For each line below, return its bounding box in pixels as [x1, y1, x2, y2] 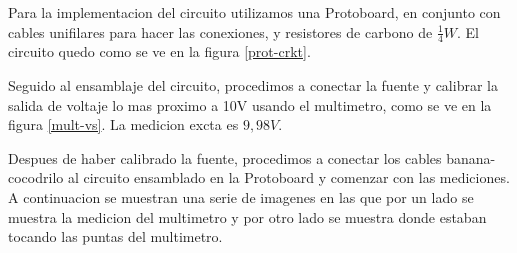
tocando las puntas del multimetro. [8, 226, 223, 247]
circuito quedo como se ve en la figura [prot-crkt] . [8, 41, 311, 62]
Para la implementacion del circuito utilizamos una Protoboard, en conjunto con [8, 2, 501, 22]
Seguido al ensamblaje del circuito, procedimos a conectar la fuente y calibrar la [8, 75, 498, 96]
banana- [446, 147, 496, 168]
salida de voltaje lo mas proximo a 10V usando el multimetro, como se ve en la [8, 94, 492, 115]
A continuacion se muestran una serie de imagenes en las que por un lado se [8, 186, 474, 207]
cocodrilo [8, 167, 64, 188]
